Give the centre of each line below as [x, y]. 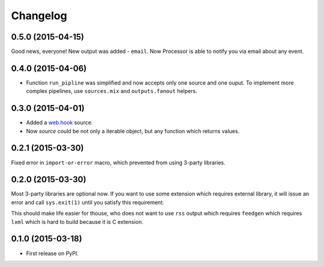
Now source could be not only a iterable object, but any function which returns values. [133, 131]
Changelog [39, 16]
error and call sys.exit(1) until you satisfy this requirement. [88, 202]
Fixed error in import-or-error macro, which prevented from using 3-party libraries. [118, 163]
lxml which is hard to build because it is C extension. [77, 221]
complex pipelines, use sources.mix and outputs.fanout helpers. [112, 91]
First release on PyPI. [52, 253]
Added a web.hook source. [59, 122]
